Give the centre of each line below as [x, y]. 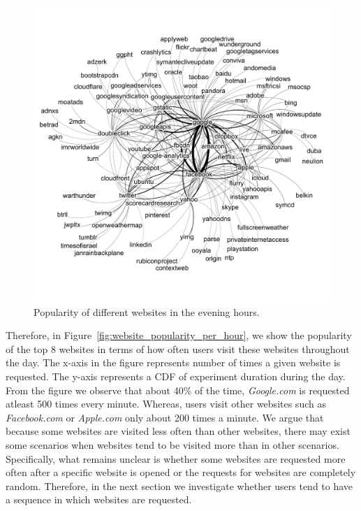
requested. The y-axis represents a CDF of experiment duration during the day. [176, 376]
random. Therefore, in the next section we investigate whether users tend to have [179, 485]
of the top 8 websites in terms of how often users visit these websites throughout [178, 348]
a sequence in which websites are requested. [99, 499]
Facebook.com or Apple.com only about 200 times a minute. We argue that [165, 417]
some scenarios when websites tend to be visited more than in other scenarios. [172, 444]
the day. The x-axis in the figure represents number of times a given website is [173, 362]
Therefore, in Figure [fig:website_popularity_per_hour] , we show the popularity [179, 335]
